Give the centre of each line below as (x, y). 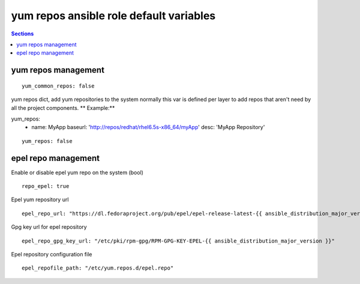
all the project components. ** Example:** (63, 107)
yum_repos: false (47, 141)
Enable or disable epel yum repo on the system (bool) (77, 172)
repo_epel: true (46, 186)
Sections (22, 34)
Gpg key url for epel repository (49, 227)
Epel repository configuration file (52, 254)
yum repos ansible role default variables (113, 16)
